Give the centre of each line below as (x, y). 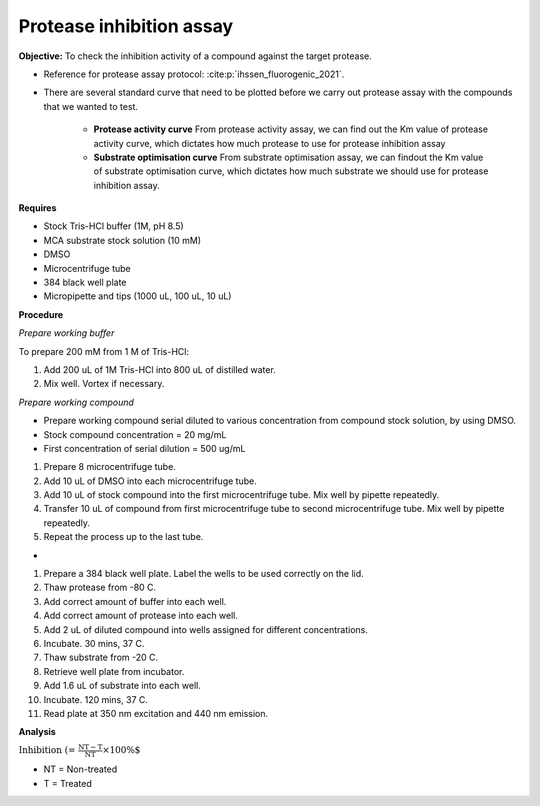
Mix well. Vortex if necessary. (104, 384)
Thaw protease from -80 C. (100, 587)
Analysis (37, 732)
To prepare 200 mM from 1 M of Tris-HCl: (104, 351)
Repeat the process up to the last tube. (123, 537)
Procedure (41, 314)
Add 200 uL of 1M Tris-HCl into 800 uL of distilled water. (160, 369)
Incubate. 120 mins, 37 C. (96, 699)
